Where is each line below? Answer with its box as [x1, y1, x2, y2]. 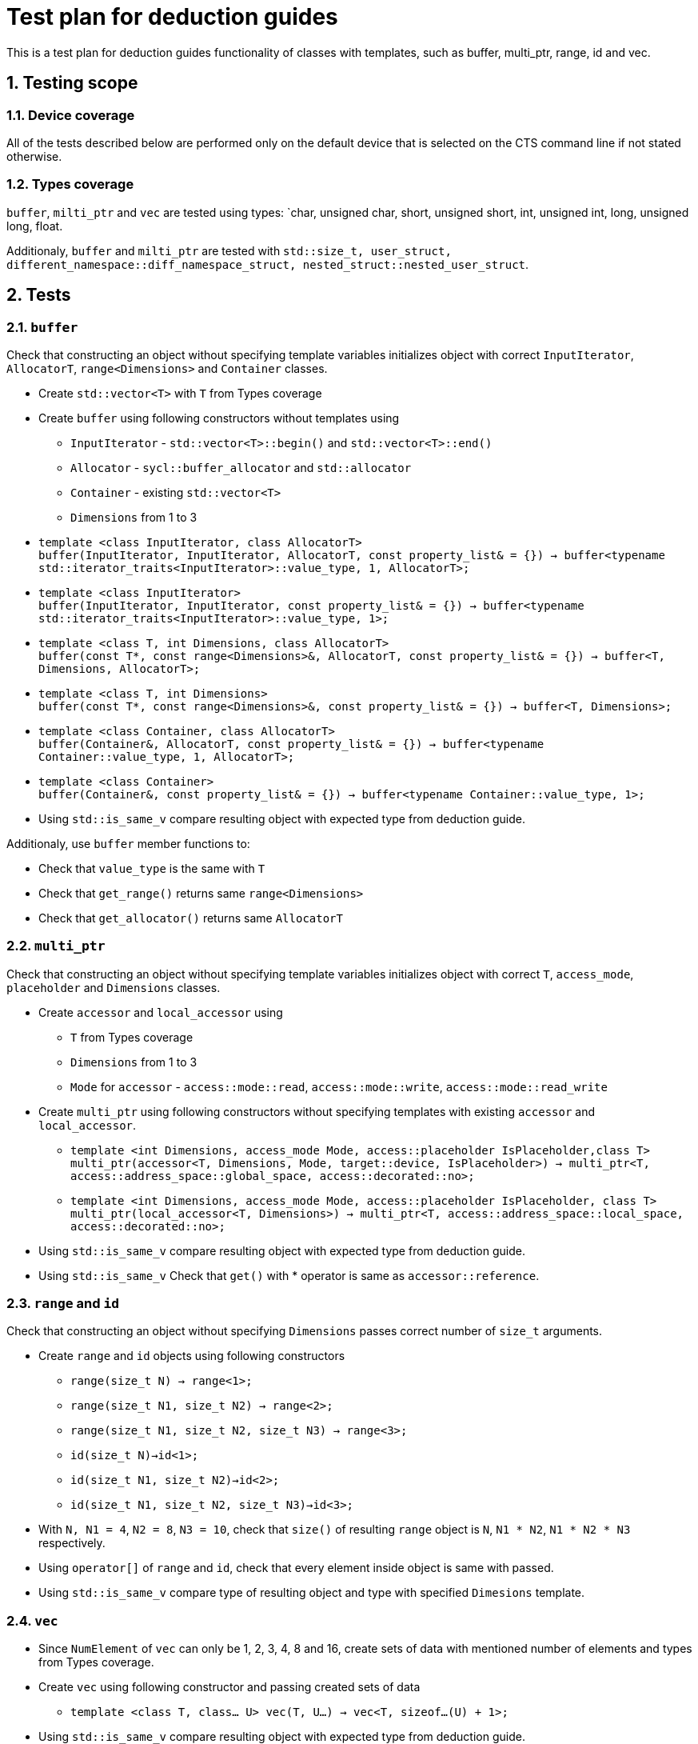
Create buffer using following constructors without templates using [38, 410, 400, 425]
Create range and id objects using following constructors [38, 1349, 345, 1363]
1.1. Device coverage [6, 106, 135, 123]
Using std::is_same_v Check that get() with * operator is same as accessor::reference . [38, 1268, 540, 1282]
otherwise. [6, 149, 62, 163]
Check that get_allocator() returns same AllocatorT [38, 910, 343, 925]
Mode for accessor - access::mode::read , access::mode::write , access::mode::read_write [70, 1079, 608, 1094]
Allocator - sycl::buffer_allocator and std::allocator [70, 460, 412, 474]
